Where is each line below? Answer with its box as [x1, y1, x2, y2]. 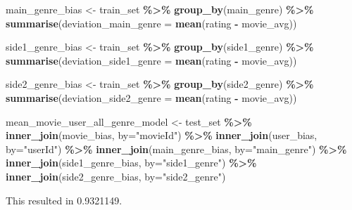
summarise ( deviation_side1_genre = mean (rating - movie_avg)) [6, 53, 297, 67]
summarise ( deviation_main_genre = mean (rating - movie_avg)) [6, 15, 297, 30]
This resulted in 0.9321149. [6, 192, 122, 207]
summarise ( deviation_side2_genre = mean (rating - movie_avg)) [6, 90, 297, 105]
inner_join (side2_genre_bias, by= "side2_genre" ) [6, 169, 226, 183]
